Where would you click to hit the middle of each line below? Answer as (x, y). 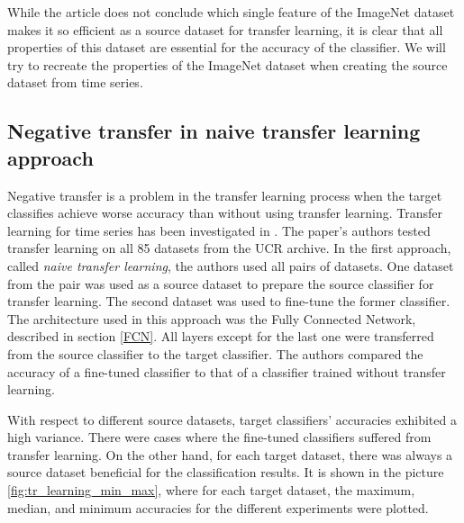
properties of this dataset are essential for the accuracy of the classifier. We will (227, 47)
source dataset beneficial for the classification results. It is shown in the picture (226, 472)
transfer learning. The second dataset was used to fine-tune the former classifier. (229, 301)
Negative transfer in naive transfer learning (214, 131)
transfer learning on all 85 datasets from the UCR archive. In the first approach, (229, 248)
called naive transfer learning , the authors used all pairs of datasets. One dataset (231, 265)
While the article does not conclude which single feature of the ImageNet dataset (231, 12)
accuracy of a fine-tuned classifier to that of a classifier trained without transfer (227, 371)
